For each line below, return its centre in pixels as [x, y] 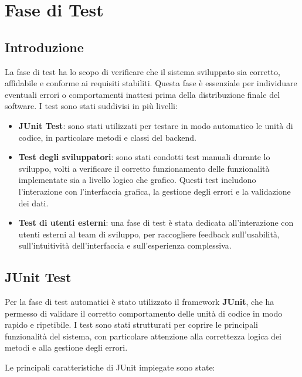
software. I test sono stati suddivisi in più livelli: [91, 106]
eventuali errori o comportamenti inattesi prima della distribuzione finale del [142, 94]
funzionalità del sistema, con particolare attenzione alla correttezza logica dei [143, 336]
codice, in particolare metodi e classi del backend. [107, 137]
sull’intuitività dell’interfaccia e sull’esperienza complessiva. [125, 245]
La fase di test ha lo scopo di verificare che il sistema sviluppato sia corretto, [142, 71]
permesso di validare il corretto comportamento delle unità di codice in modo [144, 313]
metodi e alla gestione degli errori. [66, 347]
